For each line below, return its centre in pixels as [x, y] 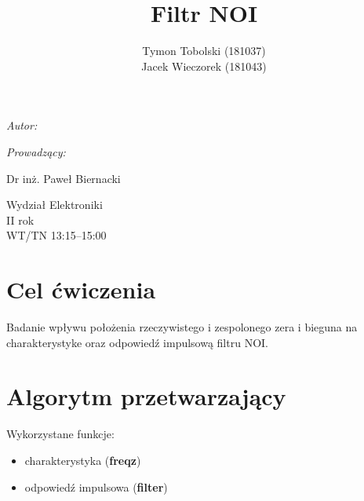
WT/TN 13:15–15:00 [56, 235]
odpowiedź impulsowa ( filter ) [96, 486]
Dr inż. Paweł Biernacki [64, 178]
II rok [20, 219]
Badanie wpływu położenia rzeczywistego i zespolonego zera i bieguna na [182, 327]
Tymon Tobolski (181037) [204, 51]
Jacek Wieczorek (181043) [204, 66]
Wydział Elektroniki [55, 205]
